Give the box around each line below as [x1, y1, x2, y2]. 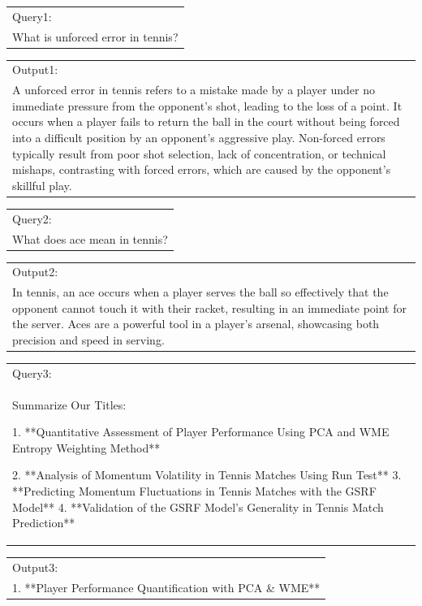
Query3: [12, 364, 52, 381]
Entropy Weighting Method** [12, 439, 161, 456]
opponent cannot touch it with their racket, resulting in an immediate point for [12, 299, 407, 316]
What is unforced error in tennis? [12, 28, 179, 45]
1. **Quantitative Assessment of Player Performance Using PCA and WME [12, 423, 390, 440]
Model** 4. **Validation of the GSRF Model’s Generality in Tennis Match [12, 498, 384, 515]
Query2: [12, 210, 52, 227]
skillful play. [12, 176, 72, 193]
